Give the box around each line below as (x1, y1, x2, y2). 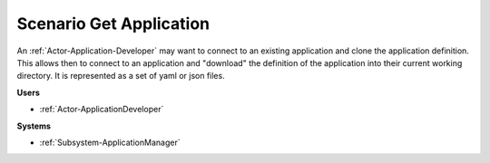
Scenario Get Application (16, 14, 211, 34)
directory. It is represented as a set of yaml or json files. (16, 71, 226, 81)
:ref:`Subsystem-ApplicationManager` (39, 137, 181, 148)
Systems (16, 120, 52, 131)
